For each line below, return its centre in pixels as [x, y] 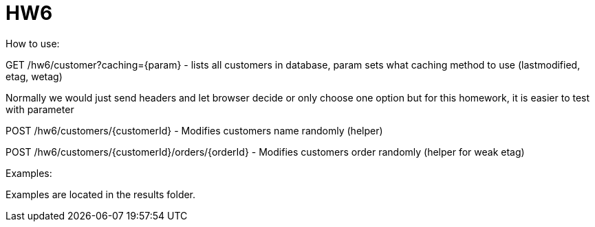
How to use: [33, 43]
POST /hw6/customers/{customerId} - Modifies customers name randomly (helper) [194, 130]
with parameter [40, 109]
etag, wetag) [34, 76]
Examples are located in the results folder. [101, 194]
